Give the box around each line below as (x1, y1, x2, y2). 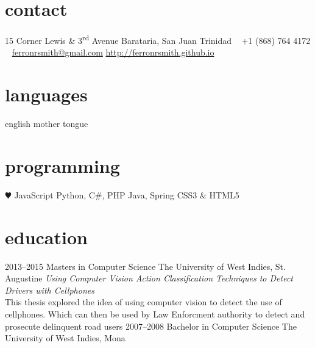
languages (5, 82, 88, 107)
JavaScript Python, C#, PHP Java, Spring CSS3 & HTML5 (14, 188, 239, 201)
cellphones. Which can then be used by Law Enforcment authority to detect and (5, 307, 305, 320)
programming (5, 153, 120, 178)
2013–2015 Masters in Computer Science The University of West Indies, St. (5, 259, 286, 272)
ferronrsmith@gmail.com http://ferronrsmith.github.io (12, 46, 214, 59)
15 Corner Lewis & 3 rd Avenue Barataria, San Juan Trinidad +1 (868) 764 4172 (5, 32, 311, 46)
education (5, 224, 88, 249)
